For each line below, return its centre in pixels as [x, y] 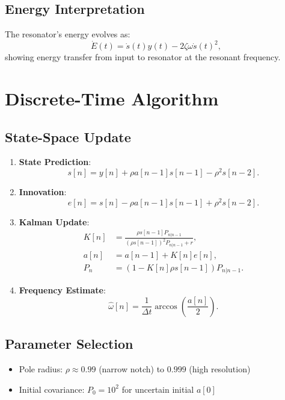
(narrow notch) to [132, 369]
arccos [166, 306]
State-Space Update [68, 136]
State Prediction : [55, 162]
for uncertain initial [158, 389]
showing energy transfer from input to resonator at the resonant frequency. [143, 57]
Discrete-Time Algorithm [112, 98]
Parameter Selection [69, 344]
